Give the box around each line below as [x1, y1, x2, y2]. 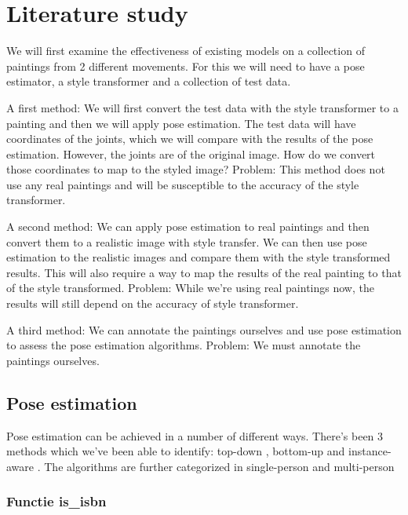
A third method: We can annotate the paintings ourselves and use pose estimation [6, 321, 402, 338]
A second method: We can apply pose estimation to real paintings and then [6, 218, 370, 235]
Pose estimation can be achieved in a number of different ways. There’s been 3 [6, 427, 384, 444]
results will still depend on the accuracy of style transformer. [6, 295, 299, 312]
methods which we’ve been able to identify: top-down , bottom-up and [6, 443, 345, 459]
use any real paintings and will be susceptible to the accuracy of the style [6, 176, 359, 192]
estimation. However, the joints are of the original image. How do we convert [6, 145, 376, 162]
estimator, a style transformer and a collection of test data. [6, 73, 291, 89]
